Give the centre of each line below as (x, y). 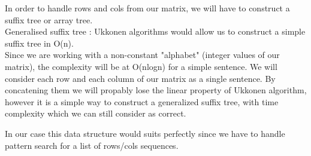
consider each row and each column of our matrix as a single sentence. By (140, 78)
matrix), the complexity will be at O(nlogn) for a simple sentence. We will (141, 66)
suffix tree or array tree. (49, 19)
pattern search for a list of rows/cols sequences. (92, 145)
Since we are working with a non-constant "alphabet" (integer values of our (142, 55)
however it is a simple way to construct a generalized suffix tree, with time (142, 101)
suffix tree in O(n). (39, 43)
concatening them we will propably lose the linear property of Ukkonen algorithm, (156, 90)
